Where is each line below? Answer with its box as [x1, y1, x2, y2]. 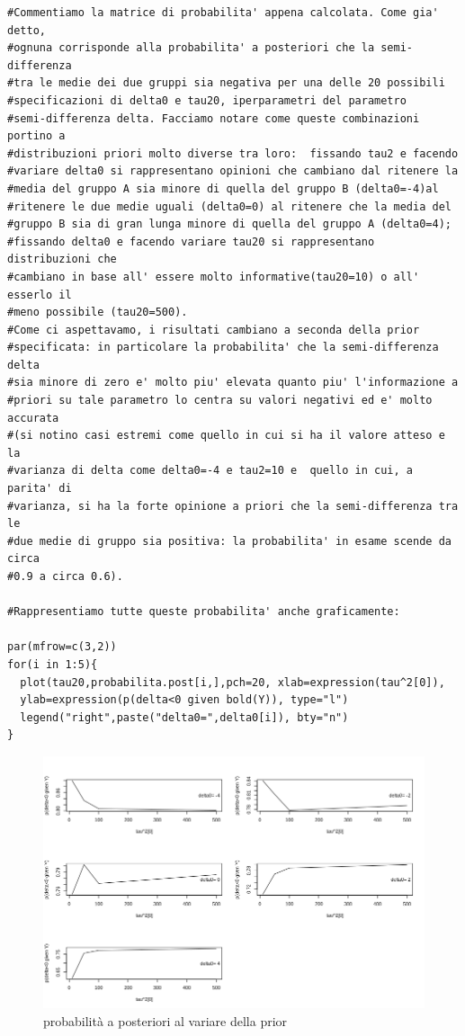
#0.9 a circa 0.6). [7, 570, 123, 583]
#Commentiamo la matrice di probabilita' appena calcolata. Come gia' [7, 6, 439, 19]
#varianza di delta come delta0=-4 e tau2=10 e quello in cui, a [7, 464, 414, 478]
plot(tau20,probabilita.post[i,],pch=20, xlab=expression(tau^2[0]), [20, 675, 445, 689]
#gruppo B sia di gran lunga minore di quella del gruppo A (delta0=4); [7, 218, 452, 231]
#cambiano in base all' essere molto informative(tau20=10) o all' [7, 270, 420, 283]
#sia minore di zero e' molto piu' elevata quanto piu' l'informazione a [7, 376, 459, 389]
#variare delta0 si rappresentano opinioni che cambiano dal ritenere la [7, 165, 459, 178]
